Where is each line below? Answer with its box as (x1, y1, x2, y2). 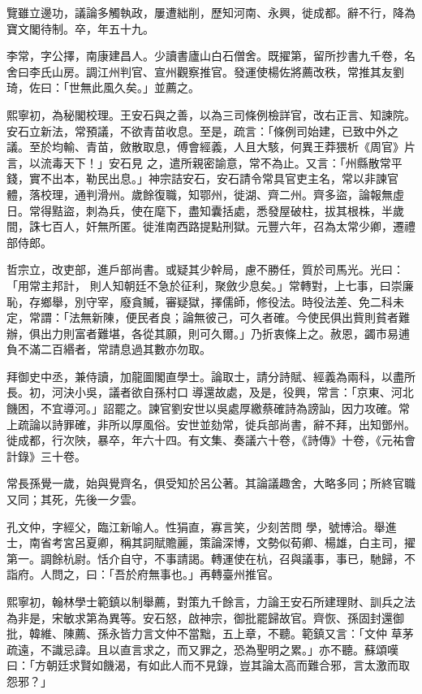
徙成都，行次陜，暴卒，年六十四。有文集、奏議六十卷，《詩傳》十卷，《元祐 (6, 432, 404, 449)
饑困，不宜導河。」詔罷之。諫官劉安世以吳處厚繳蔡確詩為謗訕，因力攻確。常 (6, 400, 410, 417)
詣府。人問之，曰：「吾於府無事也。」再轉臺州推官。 (6, 566, 279, 583)
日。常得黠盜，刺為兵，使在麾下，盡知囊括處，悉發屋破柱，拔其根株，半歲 (6, 202, 404, 219)
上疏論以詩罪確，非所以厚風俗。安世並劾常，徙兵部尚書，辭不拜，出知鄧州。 (6, 415, 416, 432)
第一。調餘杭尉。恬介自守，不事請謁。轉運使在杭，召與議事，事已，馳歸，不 (6, 549, 416, 566)
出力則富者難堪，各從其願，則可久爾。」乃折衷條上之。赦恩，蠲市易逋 (40, 324, 410, 341)
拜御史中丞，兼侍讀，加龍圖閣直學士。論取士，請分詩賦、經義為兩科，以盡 (6, 367, 404, 384)
